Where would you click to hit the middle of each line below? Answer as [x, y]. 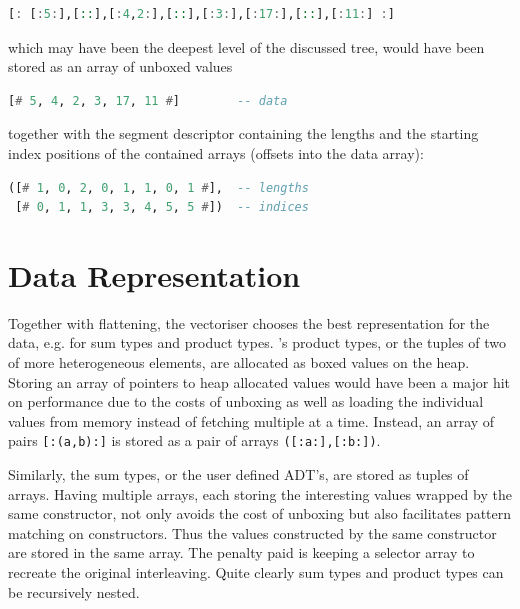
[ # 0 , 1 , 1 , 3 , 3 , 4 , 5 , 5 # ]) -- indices [162, 207]
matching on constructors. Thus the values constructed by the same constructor [252, 532]
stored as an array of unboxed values [120, 66]
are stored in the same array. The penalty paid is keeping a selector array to [241, 552]
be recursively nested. [74, 591]
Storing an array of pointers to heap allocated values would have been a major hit [259, 381]
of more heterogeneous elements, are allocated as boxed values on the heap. [239, 362]
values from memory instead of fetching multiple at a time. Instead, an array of [251, 420]
